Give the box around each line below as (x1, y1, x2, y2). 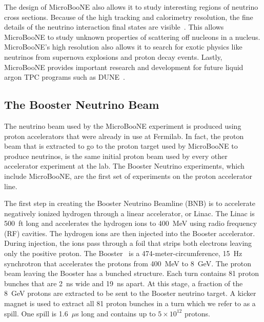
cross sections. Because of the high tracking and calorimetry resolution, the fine (4, 11, 253, 22)
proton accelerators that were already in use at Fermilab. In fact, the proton (4, 130, 244, 141)
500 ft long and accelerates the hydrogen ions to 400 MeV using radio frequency (4, 218, 257, 228)
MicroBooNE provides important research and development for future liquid (4, 61, 243, 72)
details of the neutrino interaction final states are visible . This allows (4, 21, 224, 32)
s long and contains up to (76, 308, 156, 318)
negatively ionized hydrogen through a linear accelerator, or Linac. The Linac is (4, 208, 255, 218)
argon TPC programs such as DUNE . (4, 72, 125, 82)
